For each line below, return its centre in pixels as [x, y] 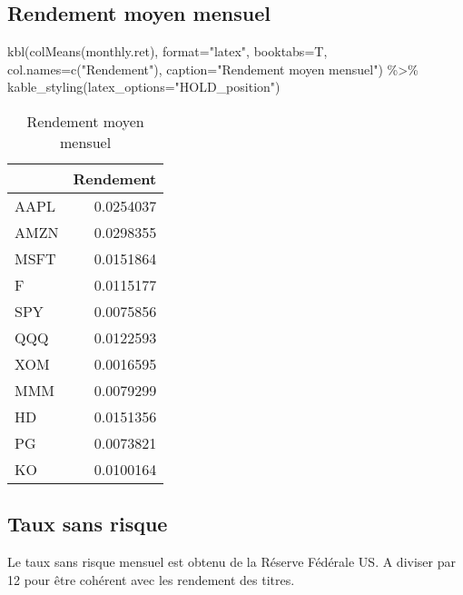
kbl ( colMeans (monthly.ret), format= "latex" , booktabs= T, [167, 51]
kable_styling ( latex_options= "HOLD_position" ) [144, 87]
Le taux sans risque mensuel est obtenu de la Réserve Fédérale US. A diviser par [231, 562]
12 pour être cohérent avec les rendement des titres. [151, 579]
